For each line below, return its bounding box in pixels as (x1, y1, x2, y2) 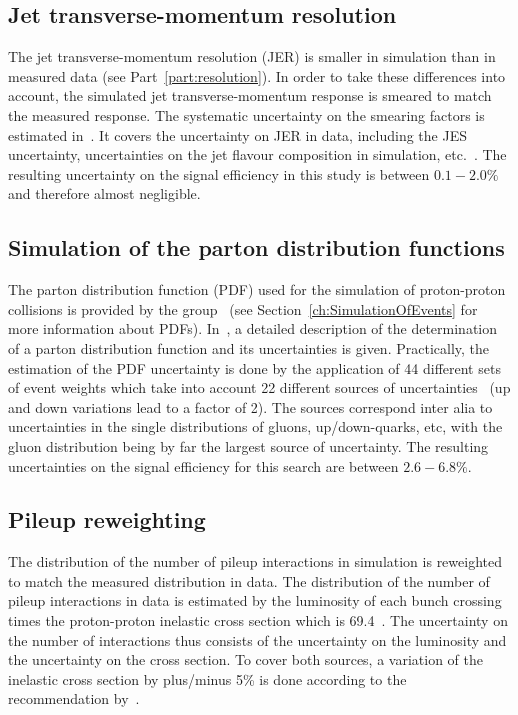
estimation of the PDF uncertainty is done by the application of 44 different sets (8, 357, 501, 378)
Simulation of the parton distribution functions (8, 232, 505, 263)
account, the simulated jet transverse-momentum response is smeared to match (8, 85, 492, 106)
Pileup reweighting (8, 504, 206, 535)
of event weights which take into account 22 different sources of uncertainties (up (8, 377, 511, 398)
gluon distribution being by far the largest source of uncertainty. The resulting (8, 435, 489, 456)
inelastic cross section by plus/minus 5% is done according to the (8, 668, 407, 689)
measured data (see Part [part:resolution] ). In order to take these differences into (8, 65, 506, 86)
